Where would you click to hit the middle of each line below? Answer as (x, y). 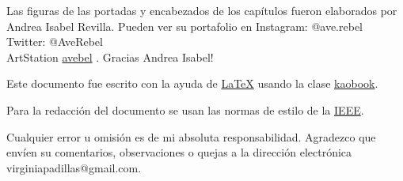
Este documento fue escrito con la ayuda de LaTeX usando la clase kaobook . (192, 83)
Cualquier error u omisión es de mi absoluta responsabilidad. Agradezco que (191, 136)
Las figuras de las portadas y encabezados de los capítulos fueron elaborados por (202, 10)
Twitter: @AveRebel (55, 41)
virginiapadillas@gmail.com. (74, 167)
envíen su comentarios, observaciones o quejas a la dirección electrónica (179, 152)
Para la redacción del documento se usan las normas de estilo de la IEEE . (185, 109)
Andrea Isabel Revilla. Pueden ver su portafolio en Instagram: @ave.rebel (185, 26)
